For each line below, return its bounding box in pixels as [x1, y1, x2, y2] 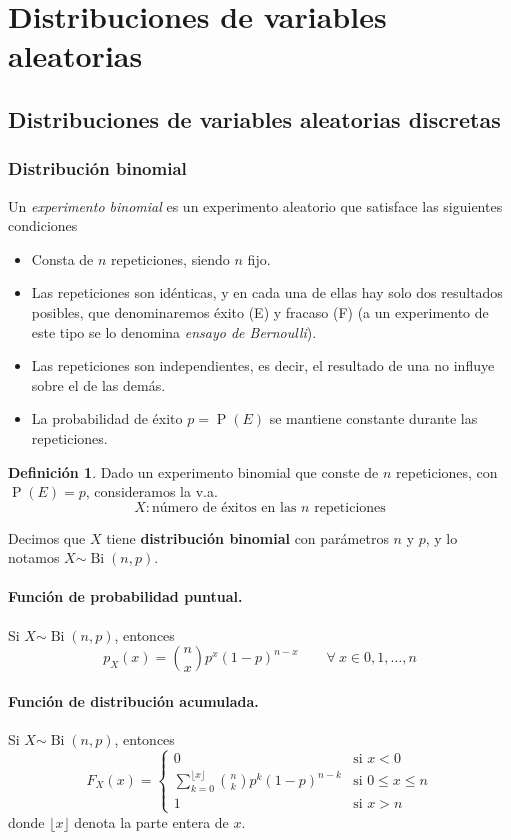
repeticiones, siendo [111, 248, 230, 269]
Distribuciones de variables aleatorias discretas [8, 103, 501, 134]
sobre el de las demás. [31, 374, 166, 395]
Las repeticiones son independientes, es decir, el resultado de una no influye [31, 355, 495, 376]
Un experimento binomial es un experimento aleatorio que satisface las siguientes [8, 195, 503, 216]
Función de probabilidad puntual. [8, 586, 243, 607]
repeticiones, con [396, 461, 498, 482]
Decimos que [8, 527, 86, 548]
